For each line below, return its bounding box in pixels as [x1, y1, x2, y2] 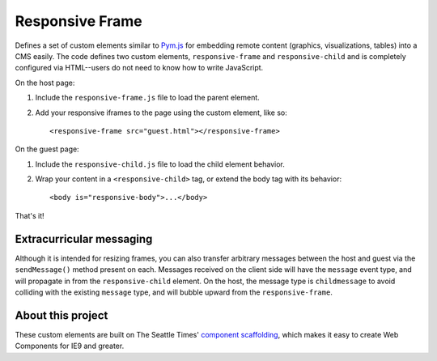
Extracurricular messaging [15, 231, 153, 246]
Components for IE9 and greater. [15, 341, 125, 351]
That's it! [15, 210, 45, 220]
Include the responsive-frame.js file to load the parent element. [35, 93, 261, 103]
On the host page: [15, 78, 75, 87]
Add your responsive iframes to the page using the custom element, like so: [35, 108, 287, 117]
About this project [15, 308, 108, 322]
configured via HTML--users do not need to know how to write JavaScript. [15, 63, 264, 73]
